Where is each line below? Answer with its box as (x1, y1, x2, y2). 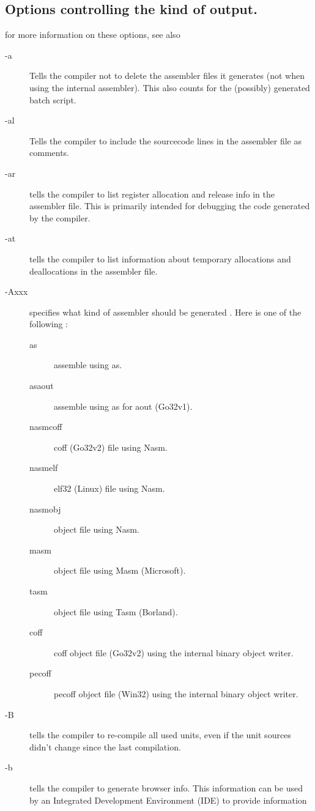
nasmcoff (29, 420, 62, 433)
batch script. (29, 93, 76, 106)
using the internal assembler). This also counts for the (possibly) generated (29, 81, 310, 94)
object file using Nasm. (54, 523, 139, 536)
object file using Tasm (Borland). (54, 605, 178, 618)
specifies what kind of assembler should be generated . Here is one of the (29, 305, 302, 318)
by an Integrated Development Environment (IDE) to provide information (29, 793, 307, 806)
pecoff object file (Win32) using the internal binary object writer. (54, 687, 298, 700)
